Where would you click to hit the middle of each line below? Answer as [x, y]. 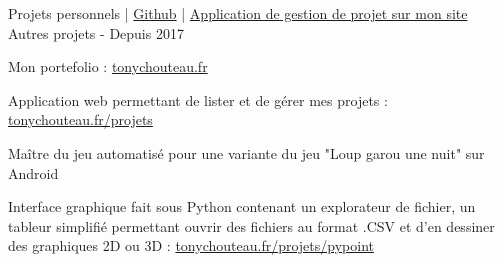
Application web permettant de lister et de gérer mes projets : [198, 99]
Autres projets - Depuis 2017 [96, 32]
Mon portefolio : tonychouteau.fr [108, 66]
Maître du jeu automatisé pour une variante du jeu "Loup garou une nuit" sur [246, 152]
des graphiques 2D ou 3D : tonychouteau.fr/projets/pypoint [191, 245]
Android [33, 172]
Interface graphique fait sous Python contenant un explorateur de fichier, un [242, 206]
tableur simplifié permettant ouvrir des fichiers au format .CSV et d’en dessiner [251, 225]
